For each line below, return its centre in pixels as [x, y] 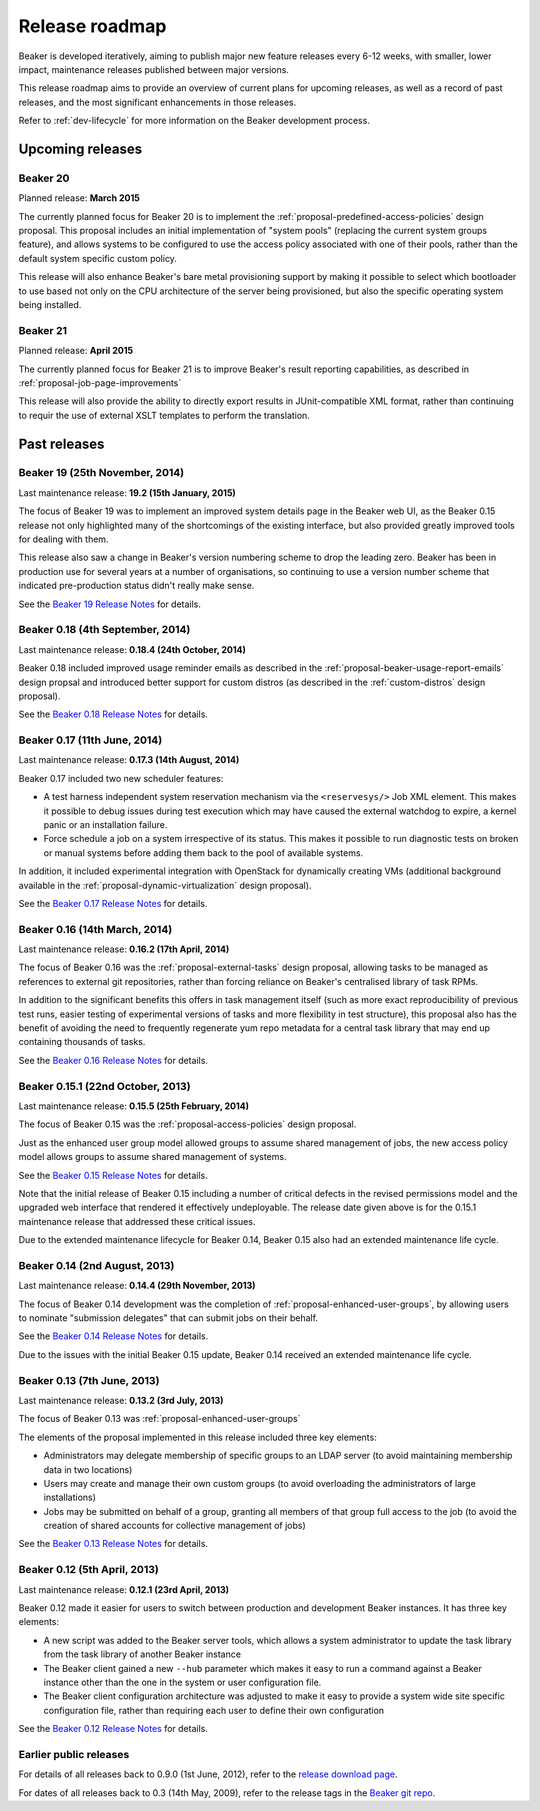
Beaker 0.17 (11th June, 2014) [90, 740]
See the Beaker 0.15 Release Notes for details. [113, 1175]
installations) [70, 1497]
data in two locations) [88, 1469]
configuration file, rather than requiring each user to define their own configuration [214, 1710]
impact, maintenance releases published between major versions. [154, 69]
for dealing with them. [63, 539]
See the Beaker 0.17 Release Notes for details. [113, 903]
